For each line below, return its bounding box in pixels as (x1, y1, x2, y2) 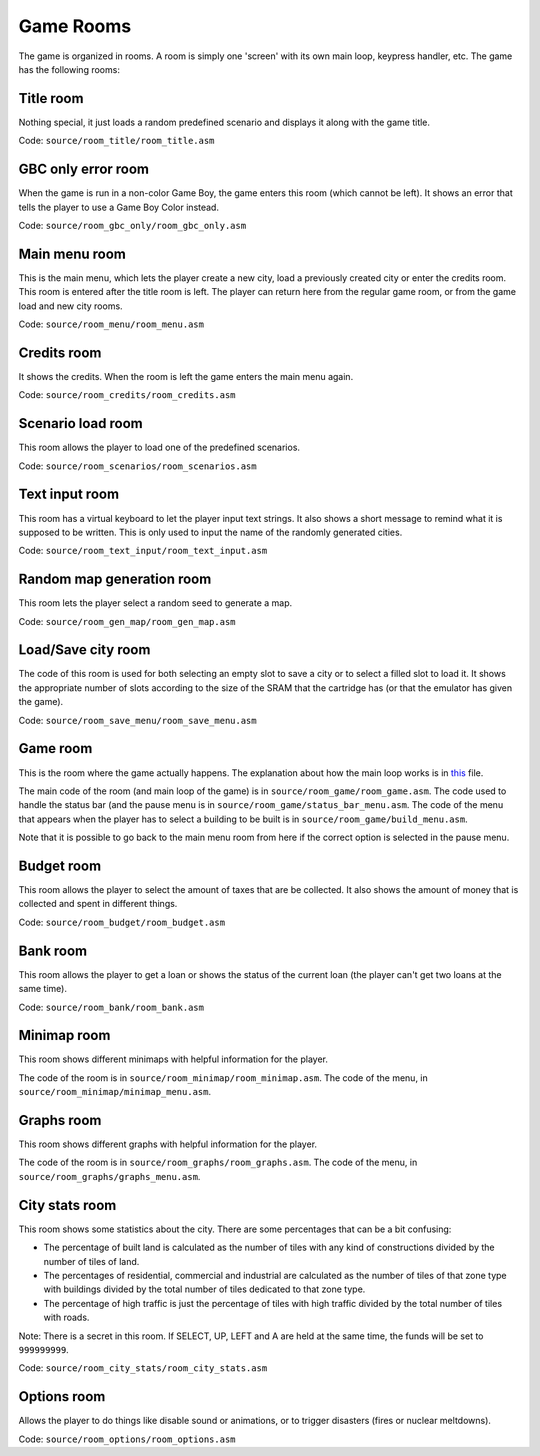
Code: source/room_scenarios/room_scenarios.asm (18, 460, 257, 472)
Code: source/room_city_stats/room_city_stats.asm (18, 1362, 268, 1374)
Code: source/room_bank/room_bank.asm (18, 1001, 205, 1013)
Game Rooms (18, 15, 132, 37)
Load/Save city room (18, 641, 151, 659)
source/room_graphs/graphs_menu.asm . (18, 1170, 201, 1182)
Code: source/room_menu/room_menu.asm (18, 318, 205, 330)
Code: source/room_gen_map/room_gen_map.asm (18, 615, 236, 627)
